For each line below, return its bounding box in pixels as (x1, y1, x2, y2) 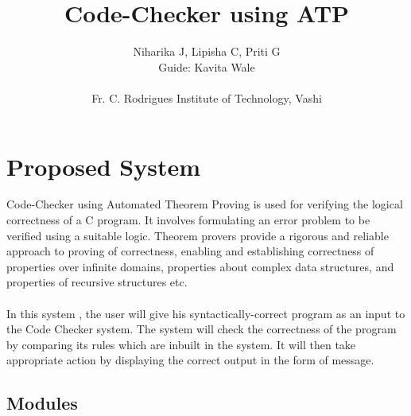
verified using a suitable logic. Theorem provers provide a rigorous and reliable (6, 227, 389, 243)
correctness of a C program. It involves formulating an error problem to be (6, 212, 370, 228)
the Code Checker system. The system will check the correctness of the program (6, 321, 397, 337)
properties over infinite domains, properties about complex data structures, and (6, 258, 394, 274)
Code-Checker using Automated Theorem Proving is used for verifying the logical (6, 196, 403, 212)
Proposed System (6, 150, 201, 182)
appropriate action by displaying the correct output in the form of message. (6, 352, 374, 368)
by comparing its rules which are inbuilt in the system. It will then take (6, 336, 356, 352)
